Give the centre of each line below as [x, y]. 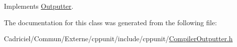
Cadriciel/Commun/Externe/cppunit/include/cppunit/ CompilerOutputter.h [118, 39]
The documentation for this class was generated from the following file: [110, 22]
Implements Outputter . [39, 6]
